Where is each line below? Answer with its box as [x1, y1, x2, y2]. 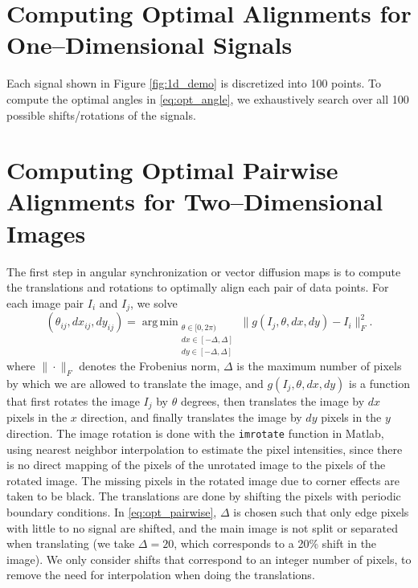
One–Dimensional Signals [6, 28, 293, 61]
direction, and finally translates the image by [80, 409, 302, 426]
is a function [349, 374, 410, 391]
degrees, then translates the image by [180, 392, 365, 409]
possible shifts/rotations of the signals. [6, 106, 196, 123]
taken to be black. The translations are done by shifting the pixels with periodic [6, 488, 401, 504]
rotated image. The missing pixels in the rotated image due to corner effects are [6, 472, 400, 488]
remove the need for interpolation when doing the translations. [6, 566, 315, 583]
